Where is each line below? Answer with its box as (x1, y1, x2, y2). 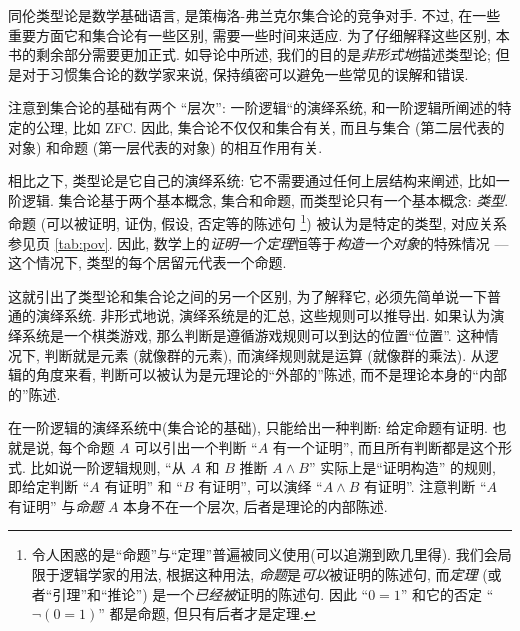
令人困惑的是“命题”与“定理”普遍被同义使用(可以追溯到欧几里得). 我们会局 (31, 544, 512, 565)
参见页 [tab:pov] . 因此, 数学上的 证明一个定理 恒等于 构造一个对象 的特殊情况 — (8, 232, 509, 253)
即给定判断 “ (8, 476, 90, 497)
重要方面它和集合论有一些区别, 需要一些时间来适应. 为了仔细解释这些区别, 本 (8, 24, 510, 45)
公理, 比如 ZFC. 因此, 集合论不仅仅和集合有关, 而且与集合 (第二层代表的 (35, 116, 505, 137)
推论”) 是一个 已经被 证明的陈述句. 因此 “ (107, 583, 369, 604)
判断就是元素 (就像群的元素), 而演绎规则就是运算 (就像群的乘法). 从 (44, 344, 485, 365)
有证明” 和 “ (104, 476, 183, 497)
